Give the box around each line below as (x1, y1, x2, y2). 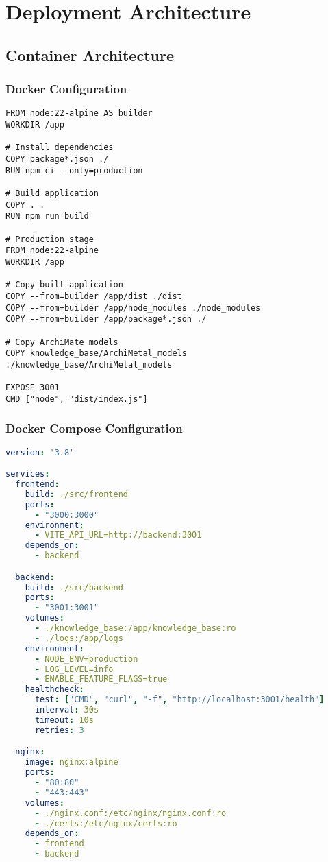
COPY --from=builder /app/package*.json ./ (5, 314, 207, 324)
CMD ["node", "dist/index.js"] (5, 394, 148, 404)
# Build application (5, 188, 99, 198)
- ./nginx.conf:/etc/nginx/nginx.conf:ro (34, 808, 227, 818)
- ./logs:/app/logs (34, 633, 123, 643)
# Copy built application (5, 280, 123, 290)
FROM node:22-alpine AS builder (5, 108, 153, 119)
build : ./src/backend (25, 582, 123, 592)
